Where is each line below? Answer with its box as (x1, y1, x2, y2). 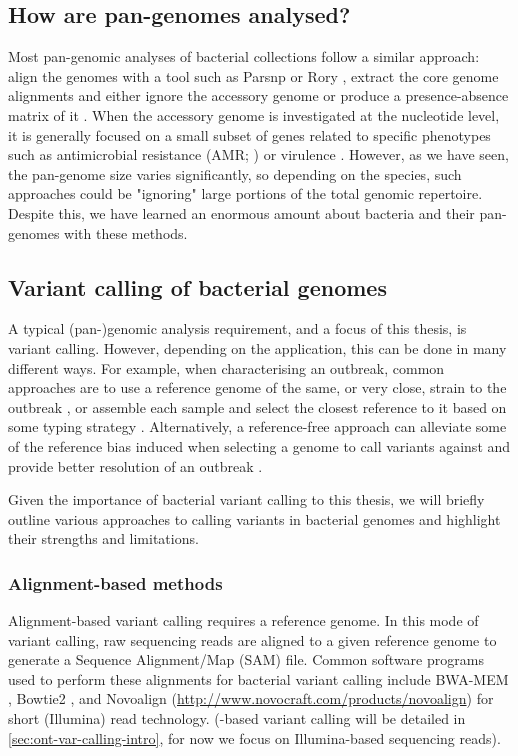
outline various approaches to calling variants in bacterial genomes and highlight (8, 508, 501, 529)
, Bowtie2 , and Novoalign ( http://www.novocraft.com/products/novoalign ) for (8, 688, 494, 709)
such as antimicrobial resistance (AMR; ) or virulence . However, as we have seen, (8, 144, 509, 165)
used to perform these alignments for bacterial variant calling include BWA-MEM (8, 668, 509, 689)
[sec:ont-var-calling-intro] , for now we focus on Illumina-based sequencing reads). (8, 727, 501, 748)
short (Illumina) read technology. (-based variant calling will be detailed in (8, 708, 466, 729)
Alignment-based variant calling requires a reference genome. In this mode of (8, 610, 479, 631)
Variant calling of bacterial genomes (8, 271, 387, 302)
